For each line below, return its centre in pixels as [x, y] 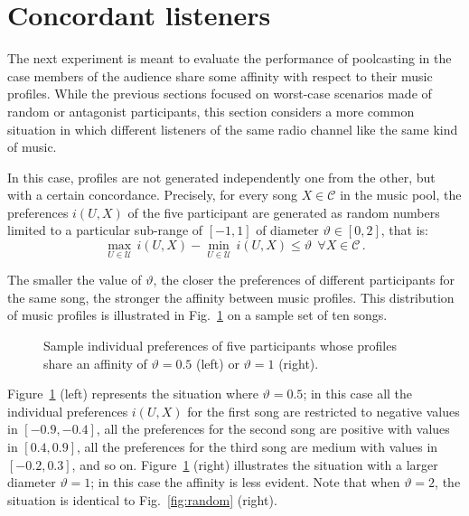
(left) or [218, 363]
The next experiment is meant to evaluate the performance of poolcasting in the [230, 58]
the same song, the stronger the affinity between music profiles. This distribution [231, 297]
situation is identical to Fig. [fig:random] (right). [142, 499]
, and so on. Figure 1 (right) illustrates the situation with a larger [255, 464]
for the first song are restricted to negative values [324, 411]
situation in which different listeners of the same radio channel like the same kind [233, 129]
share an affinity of [95, 363]
